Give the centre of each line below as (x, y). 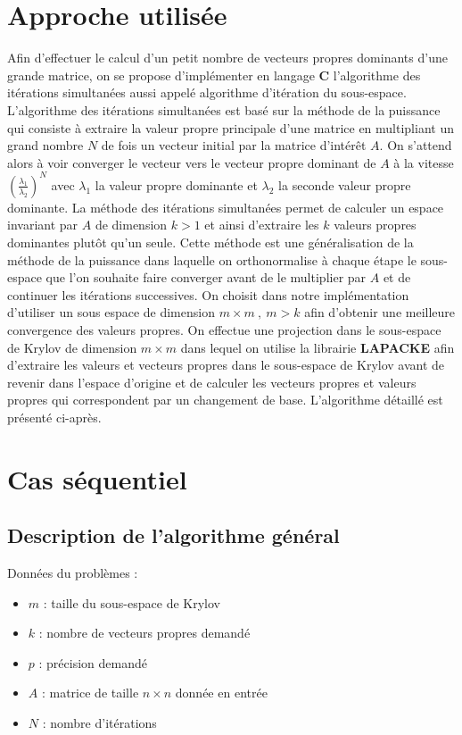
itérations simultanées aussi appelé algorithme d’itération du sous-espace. (207, 92)
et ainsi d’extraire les (262, 225)
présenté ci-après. (54, 417)
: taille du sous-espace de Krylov (132, 602)
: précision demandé (93, 662)
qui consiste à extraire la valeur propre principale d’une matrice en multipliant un (231, 127)
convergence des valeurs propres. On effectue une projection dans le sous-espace (224, 329)
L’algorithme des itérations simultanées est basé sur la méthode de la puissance (224, 109)
